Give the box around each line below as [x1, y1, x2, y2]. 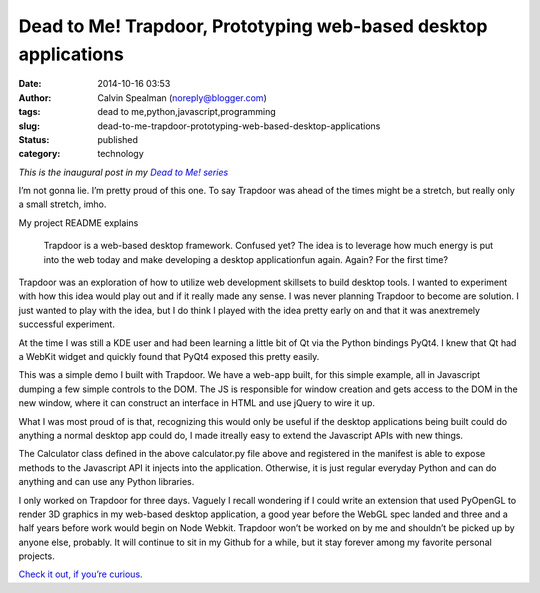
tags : [18, 106, 41, 118]
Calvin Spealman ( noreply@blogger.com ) [97, 91, 267, 104]
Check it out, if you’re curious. [18, 568, 144, 580]
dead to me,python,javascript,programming [97, 106, 276, 118]
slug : [18, 120, 40, 132]
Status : [18, 133, 50, 145]
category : [18, 148, 61, 160]
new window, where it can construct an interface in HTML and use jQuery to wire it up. [18, 397, 375, 409]
